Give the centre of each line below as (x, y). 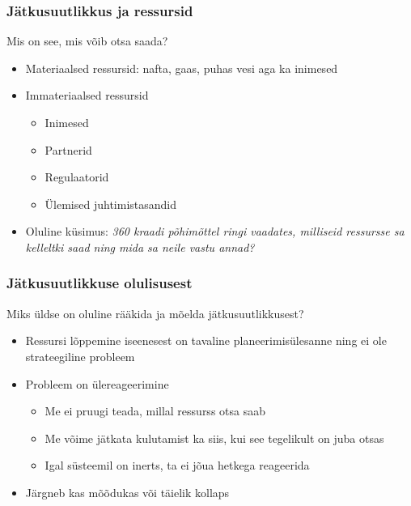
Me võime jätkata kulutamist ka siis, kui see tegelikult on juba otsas (214, 438)
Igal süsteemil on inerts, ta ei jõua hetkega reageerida (177, 465)
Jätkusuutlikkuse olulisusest (100, 283)
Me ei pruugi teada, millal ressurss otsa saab (155, 411)
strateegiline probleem (80, 356)
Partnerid (68, 149)
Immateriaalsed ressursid (87, 95)
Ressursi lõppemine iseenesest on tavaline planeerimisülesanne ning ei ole (206, 340)
